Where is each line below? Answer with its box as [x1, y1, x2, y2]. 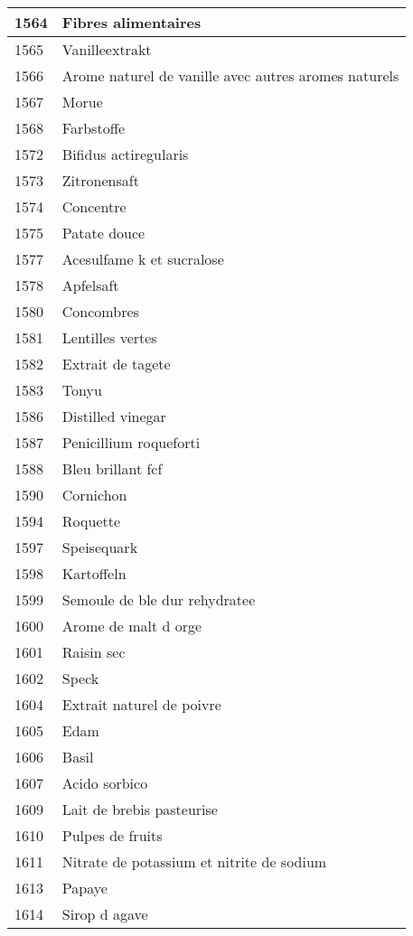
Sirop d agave [61, 903, 148, 924]
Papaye [61, 877, 108, 898]
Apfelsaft [61, 275, 119, 295]
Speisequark [61, 537, 138, 557]
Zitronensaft [61, 170, 139, 191]
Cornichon [61, 484, 127, 505]
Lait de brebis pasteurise [61, 799, 218, 819]
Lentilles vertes [61, 327, 157, 348]
